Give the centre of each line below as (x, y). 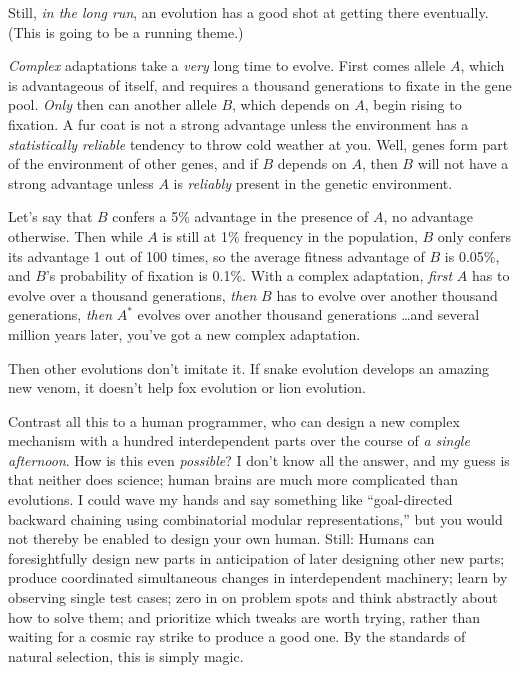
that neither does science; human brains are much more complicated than (233, 479)
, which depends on (291, 104)
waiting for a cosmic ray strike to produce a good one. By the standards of (237, 636)
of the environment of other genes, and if (133, 163)
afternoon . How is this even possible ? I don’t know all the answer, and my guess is (259, 459)
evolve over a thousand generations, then (132, 294)
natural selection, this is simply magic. (126, 655)
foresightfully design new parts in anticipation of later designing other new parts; (256, 557)
